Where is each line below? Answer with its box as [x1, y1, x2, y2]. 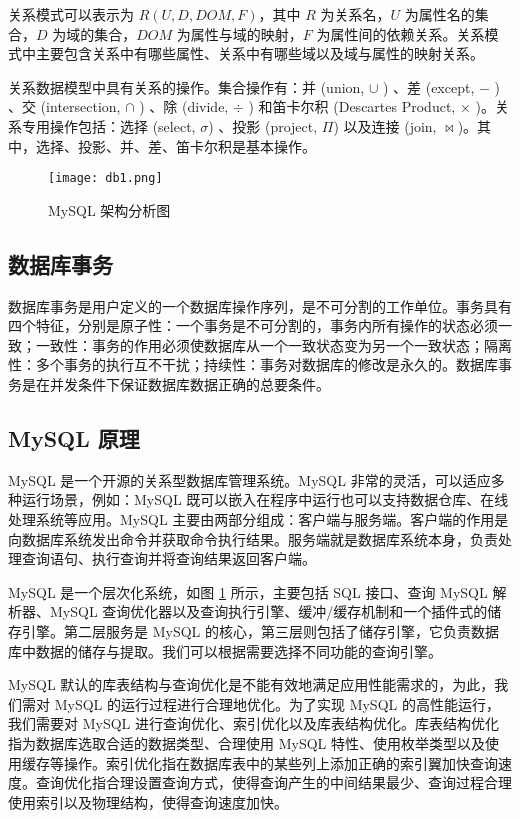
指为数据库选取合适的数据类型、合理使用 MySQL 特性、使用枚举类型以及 [8, 732, 485, 753]
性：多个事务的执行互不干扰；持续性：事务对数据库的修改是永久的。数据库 [8, 354, 498, 375]
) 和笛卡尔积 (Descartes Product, [248, 96, 456, 117]
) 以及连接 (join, [333, 115, 437, 136]
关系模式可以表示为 [8, 4, 134, 24]
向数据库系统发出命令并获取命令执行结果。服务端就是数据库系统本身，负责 [8, 528, 498, 549]
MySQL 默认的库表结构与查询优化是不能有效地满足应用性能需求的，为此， [8, 674, 495, 695]
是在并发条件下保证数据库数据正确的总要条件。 [21, 373, 330, 394]
